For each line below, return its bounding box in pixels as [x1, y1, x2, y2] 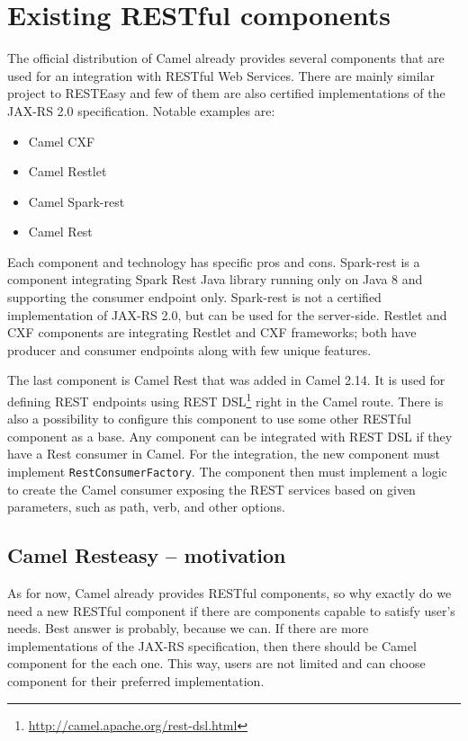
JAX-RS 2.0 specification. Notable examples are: [7, 101, 275, 120]
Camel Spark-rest [28, 192, 125, 210]
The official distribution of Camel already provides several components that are [7, 49, 445, 67]
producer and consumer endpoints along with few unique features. [7, 340, 372, 359]
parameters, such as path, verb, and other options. [7, 497, 285, 516]
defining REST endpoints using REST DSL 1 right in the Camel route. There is [7, 389, 444, 410]
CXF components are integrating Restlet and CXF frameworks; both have [7, 323, 417, 342]
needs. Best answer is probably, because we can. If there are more [7, 619, 369, 638]
